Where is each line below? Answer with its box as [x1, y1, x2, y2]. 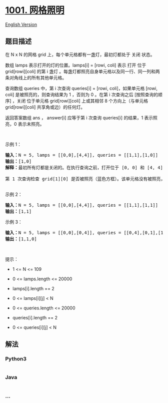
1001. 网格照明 [5, 5, 65, 16]
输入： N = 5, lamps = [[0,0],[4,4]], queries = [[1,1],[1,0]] [5, 152, 158, 158]
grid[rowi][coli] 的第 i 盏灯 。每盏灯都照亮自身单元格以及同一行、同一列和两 [5, 68, 160, 74]
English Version [5, 21, 37, 28]
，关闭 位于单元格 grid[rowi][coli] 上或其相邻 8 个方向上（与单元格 [12, 98, 148, 104]
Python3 [5, 355, 26, 362]
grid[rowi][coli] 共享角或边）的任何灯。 [5, 104, 85, 110]
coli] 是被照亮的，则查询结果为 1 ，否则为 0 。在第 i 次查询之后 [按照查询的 [5, 91, 158, 98]
